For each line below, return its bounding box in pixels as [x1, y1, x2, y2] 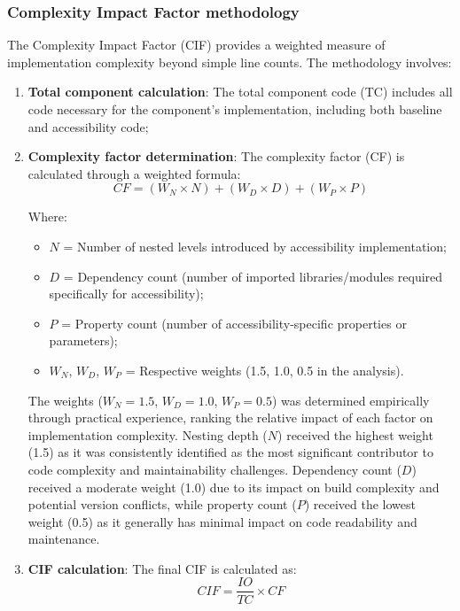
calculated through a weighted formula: [27, 164, 241, 182]
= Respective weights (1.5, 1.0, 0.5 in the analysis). [125, 360, 404, 379]
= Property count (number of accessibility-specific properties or [61, 313, 407, 332]
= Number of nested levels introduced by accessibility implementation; [63, 236, 447, 255]
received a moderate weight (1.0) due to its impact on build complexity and [27, 477, 440, 496]
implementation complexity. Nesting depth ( [27, 425, 268, 444]
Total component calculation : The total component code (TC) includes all [27, 82, 453, 101]
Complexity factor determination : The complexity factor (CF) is [27, 147, 405, 166]
